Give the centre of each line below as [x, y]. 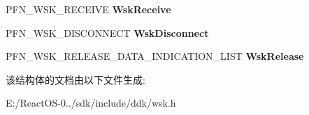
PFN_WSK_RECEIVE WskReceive [88, 9]
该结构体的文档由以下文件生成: [76, 79]
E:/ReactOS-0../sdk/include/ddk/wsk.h [91, 103]
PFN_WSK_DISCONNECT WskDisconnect [107, 32]
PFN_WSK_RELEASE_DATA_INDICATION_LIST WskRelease [155, 56]
